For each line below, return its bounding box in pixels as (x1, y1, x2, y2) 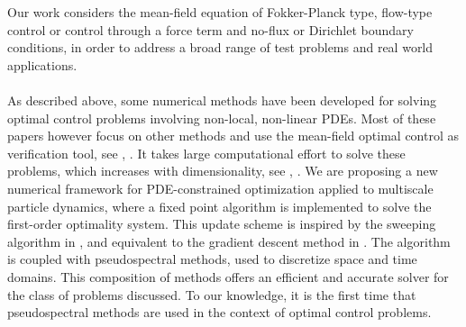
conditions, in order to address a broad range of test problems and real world (7, 38, 434, 57)
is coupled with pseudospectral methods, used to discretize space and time (7, 250, 417, 268)
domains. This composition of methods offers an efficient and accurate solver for (7, 267, 449, 286)
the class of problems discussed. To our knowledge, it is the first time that (7, 285, 416, 304)
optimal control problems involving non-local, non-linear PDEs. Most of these (7, 108, 436, 127)
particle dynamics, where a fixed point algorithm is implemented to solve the (7, 196, 432, 215)
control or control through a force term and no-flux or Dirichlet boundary (7, 20, 414, 39)
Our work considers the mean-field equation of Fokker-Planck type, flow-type (7, 3, 433, 21)
